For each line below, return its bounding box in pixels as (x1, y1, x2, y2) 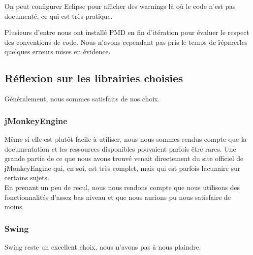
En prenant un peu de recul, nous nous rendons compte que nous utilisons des (4, 182, 240, 192)
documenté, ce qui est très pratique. (4, 10, 113, 21)
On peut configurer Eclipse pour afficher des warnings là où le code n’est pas (4, 1, 236, 11)
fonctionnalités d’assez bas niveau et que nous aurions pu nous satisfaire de (4, 191, 231, 202)
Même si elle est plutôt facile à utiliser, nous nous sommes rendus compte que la (4, 133, 247, 144)
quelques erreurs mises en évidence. (4, 46, 111, 57)
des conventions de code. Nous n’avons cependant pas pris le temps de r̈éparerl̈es (4, 36, 248, 47)
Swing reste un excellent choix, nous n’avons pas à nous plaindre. (4, 241, 201, 252)
